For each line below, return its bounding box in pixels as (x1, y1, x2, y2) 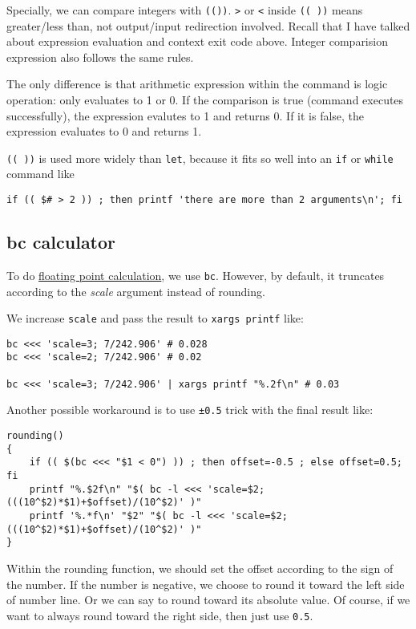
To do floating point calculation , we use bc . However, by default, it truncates (6, 266, 385, 283)
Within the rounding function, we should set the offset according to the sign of (6, 560, 394, 577)
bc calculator (6, 229, 116, 254)
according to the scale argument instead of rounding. (6, 282, 265, 299)
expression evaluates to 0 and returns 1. (6, 123, 202, 140)
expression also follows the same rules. (6, 48, 194, 65)
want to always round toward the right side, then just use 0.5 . (6, 607, 313, 623)
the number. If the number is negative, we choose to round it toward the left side (6, 575, 405, 592)
